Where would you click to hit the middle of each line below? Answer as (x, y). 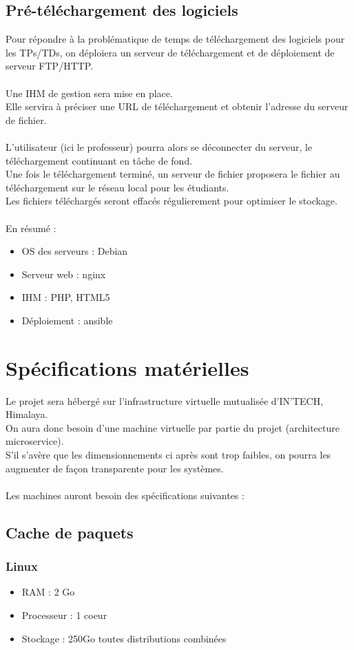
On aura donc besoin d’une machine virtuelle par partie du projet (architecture (173, 427)
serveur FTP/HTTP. (50, 66)
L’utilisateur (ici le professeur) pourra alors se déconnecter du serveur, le (159, 146)
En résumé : (31, 228)
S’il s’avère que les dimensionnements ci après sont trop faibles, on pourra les (168, 454)
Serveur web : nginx (64, 274)
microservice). (35, 441)
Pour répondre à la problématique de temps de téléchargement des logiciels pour (175, 39)
